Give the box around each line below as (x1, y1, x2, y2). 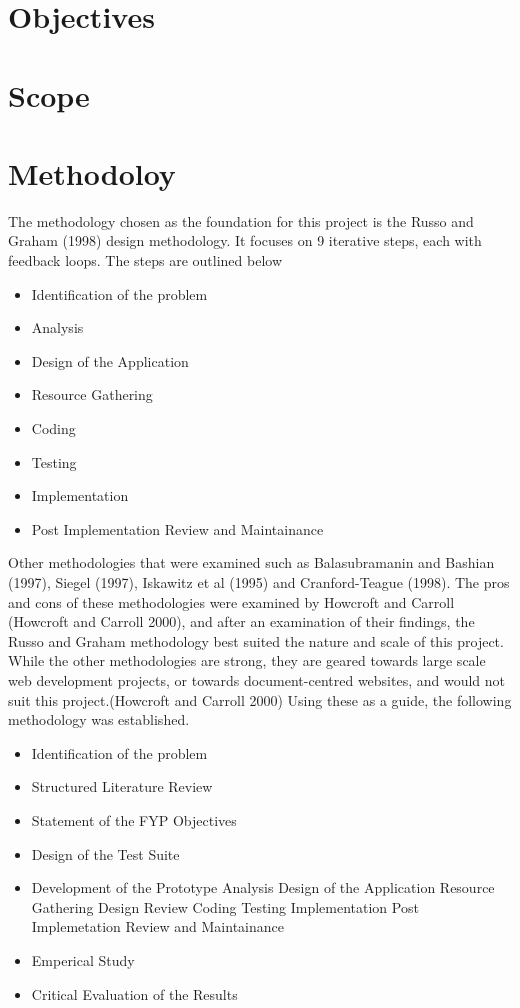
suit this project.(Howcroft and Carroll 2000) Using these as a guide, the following (8, 689, 512, 710)
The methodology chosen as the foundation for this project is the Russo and (8, 210, 474, 231)
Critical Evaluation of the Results (31, 983, 238, 1004)
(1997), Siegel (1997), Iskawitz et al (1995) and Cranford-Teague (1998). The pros (8, 572, 510, 592)
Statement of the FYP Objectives (31, 809, 237, 830)
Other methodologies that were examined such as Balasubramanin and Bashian (8, 552, 495, 573)
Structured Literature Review (31, 776, 213, 797)
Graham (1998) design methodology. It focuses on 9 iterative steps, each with (8, 230, 482, 251)
